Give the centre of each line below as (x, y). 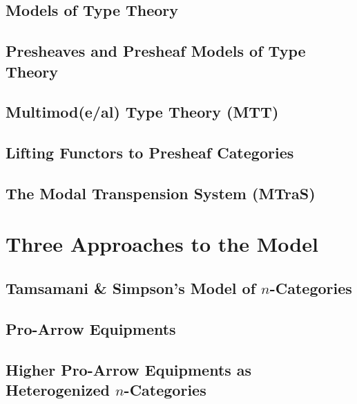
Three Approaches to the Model (162, 244)
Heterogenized (58, 390)
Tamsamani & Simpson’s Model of (131, 288)
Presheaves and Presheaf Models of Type (156, 51)
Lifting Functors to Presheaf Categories (150, 153)
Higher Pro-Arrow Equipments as (129, 369)
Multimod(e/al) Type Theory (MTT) (142, 112)
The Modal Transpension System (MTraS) (161, 193)
